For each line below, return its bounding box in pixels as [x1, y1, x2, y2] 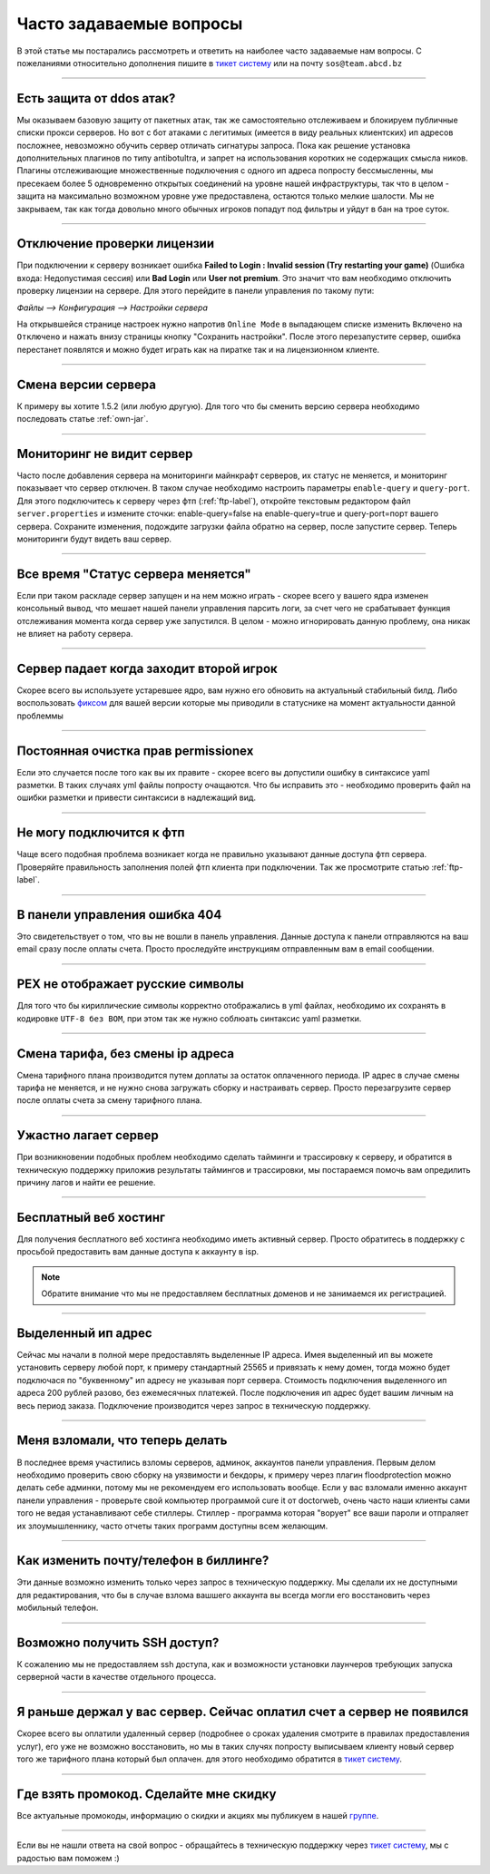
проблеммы [16, 710, 64, 721]
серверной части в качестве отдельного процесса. [16, 1672, 217, 1683]
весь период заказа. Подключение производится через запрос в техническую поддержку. [16, 1400, 371, 1410]
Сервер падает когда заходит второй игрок [16, 660, 279, 676]
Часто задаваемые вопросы [16, 14, 243, 34]
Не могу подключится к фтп [16, 825, 185, 841]
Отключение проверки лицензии [16, 236, 215, 251]
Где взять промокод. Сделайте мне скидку [16, 1786, 277, 1801]
